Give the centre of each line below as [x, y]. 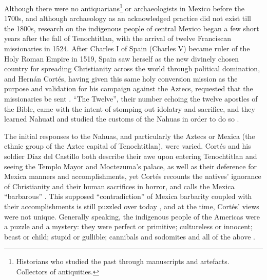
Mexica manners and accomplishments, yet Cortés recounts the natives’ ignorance [133, 176]
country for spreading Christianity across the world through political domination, [132, 68]
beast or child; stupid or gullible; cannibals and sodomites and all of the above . [130, 236]
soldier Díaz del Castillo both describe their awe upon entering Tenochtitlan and [131, 156]
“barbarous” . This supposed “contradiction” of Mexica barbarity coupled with [128, 196]
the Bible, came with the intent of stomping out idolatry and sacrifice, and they [130, 108]
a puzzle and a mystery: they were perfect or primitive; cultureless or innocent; [128, 226]
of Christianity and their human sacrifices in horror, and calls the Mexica [119, 186]
